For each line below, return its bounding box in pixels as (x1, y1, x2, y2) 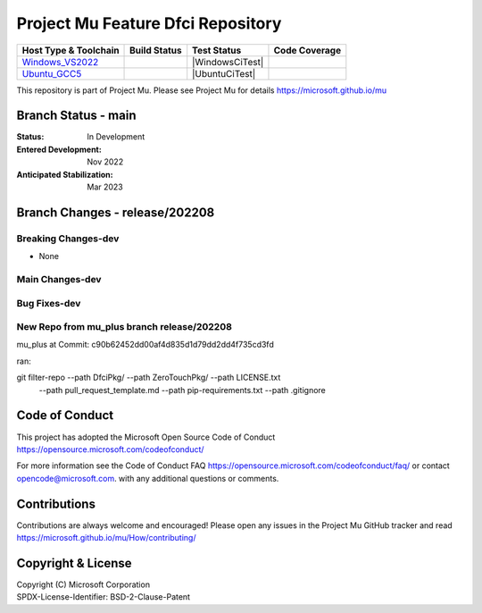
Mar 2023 (87, 181, 124, 192)
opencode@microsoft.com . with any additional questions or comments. (16, 473, 279, 483)
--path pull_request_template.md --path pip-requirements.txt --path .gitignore (38, 384, 326, 395)
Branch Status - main (16, 108, 137, 123)
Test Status (192, 44, 242, 56)
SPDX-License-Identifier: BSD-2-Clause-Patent (16, 592, 191, 602)
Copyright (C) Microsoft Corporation (16, 579, 151, 590)
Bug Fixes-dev (16, 297, 81, 309)
